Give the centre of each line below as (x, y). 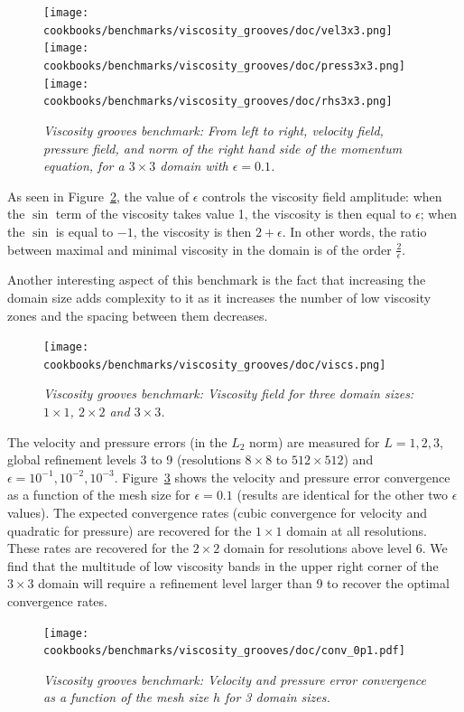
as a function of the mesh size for (99, 495)
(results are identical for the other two (343, 495)
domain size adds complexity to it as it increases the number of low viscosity (219, 297)
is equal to (84, 231)
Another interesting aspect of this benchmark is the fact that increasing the (217, 280)
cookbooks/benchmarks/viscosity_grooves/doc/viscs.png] (215, 365)
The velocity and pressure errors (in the (117, 441)
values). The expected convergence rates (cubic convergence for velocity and (217, 512)
